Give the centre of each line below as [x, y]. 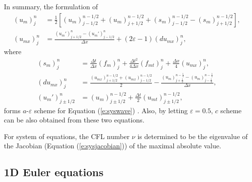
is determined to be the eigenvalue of [193, 136]
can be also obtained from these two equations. [74, 120]
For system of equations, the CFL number [67, 136]
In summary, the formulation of [51, 6]
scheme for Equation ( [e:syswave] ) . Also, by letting [111, 110]
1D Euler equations [54, 172]
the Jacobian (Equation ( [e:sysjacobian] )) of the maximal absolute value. [113, 146]
